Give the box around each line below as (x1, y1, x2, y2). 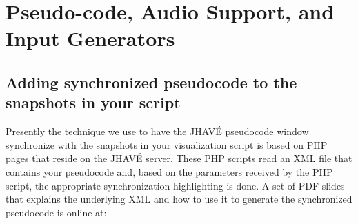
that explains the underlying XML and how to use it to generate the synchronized (6, 192, 352, 206)
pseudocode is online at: (6, 205, 107, 219)
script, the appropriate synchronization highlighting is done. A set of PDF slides (6, 178, 345, 192)
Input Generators (6, 24, 175, 52)
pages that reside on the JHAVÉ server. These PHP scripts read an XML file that (6, 151, 352, 165)
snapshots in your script (6, 92, 181, 113)
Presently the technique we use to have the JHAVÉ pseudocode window (6, 124, 309, 139)
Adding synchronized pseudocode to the (6, 71, 297, 92)
